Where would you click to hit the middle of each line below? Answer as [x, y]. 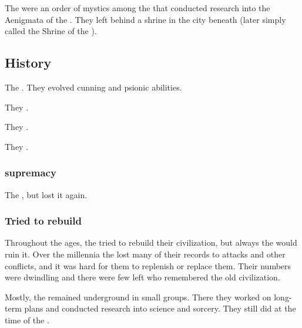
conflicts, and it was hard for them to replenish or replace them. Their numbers [148, 265]
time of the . [27, 319]
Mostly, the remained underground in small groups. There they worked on [138, 297]
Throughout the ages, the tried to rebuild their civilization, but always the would [151, 242]
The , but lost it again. [46, 194]
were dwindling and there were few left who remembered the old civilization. [142, 277]
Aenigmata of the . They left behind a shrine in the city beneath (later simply [145, 19]
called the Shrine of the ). [51, 31]
